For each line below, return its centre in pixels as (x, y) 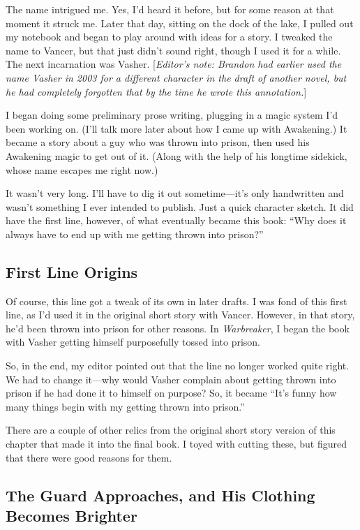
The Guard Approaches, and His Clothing (160, 495)
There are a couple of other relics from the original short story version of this (171, 430)
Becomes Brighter (72, 516)
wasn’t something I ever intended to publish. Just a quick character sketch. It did (180, 206)
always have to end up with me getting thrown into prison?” (135, 234)
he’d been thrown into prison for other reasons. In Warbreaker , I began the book (178, 328)
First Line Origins (72, 271)
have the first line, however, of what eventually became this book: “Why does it (176, 220)
